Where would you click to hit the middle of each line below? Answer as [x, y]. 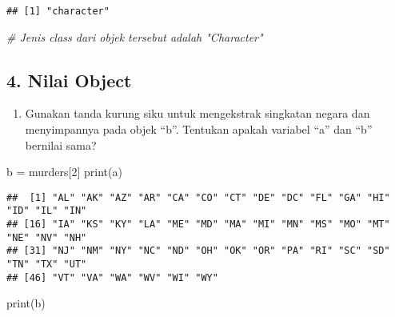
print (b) [26, 303]
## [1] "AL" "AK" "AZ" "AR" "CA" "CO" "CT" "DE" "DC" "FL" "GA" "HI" [198, 197]
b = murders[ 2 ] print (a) [64, 172]
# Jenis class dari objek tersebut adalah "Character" [135, 36]
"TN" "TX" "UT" [47, 265]
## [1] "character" [58, 11]
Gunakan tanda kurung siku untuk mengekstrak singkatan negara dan [197, 113]
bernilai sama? [61, 144]
